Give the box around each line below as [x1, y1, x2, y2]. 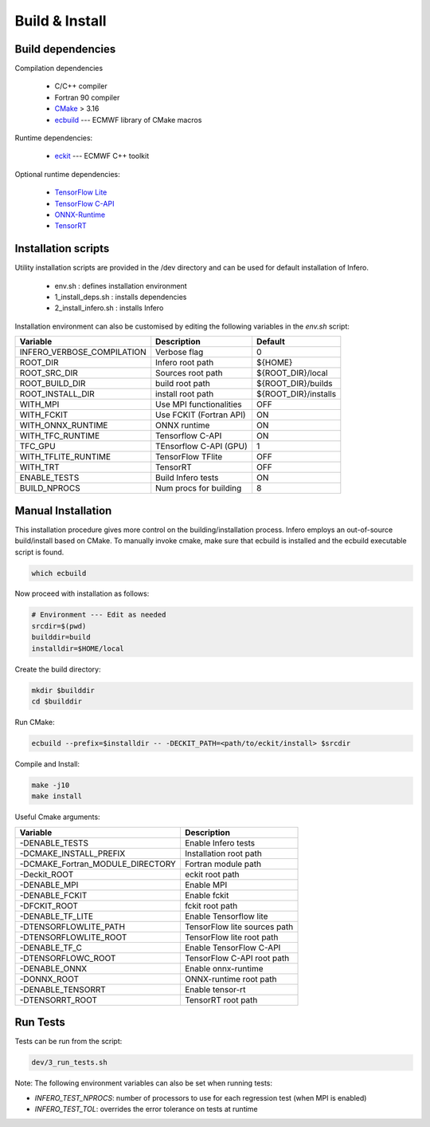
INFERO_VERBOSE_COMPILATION [19, 347, 147, 358]
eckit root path [184, 869, 240, 880]
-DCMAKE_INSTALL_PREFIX [19, 848, 126, 859]
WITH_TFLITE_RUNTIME [19, 451, 111, 463]
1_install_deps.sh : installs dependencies [54, 292, 187, 302]
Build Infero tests [155, 472, 219, 483]
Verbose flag [155, 347, 204, 358]
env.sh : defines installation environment [54, 281, 187, 290]
